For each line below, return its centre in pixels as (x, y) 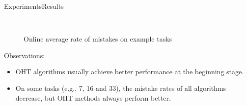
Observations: (25, 55)
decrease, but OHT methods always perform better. (93, 97)
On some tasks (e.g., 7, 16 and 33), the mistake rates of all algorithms (121, 88)
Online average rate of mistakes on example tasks (98, 39)
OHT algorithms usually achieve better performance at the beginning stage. (130, 72)
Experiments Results (34, 6)
